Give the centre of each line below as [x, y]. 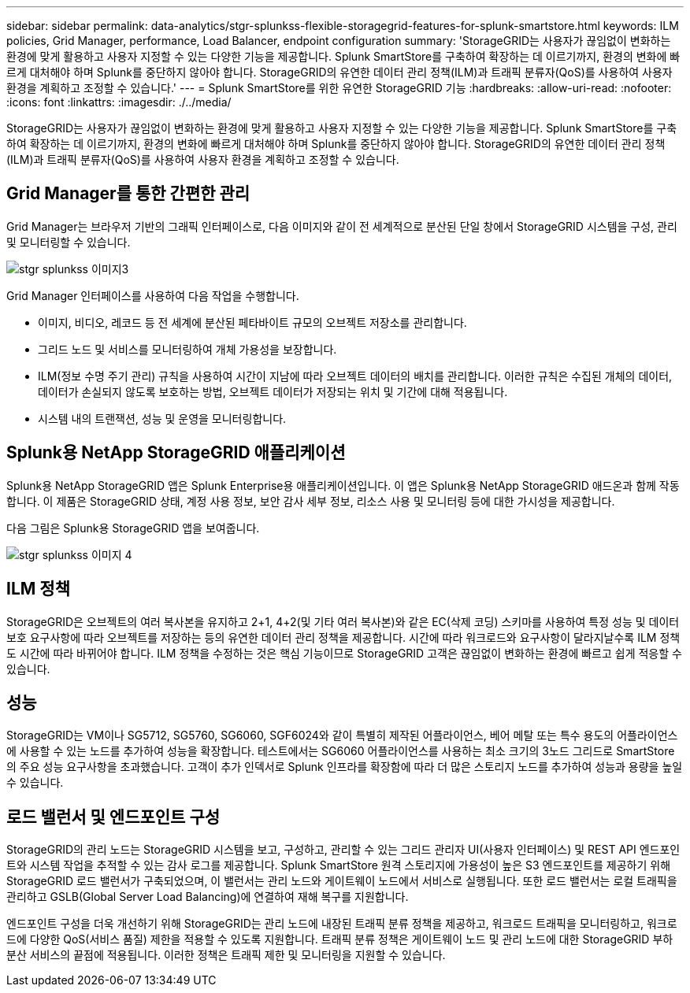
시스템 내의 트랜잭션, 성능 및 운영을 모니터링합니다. [162, 418]
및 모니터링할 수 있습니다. [69, 242]
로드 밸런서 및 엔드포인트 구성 [113, 817]
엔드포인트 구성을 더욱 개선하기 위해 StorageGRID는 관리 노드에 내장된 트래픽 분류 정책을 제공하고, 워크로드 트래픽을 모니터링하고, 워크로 [342, 924]
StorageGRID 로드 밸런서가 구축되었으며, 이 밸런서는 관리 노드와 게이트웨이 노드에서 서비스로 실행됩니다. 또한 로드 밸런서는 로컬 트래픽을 [342, 881]
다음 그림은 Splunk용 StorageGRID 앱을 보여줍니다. [133, 528]
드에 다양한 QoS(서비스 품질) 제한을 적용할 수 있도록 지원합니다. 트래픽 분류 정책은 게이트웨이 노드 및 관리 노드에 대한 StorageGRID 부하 [340, 939]
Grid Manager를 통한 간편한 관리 [128, 194]
